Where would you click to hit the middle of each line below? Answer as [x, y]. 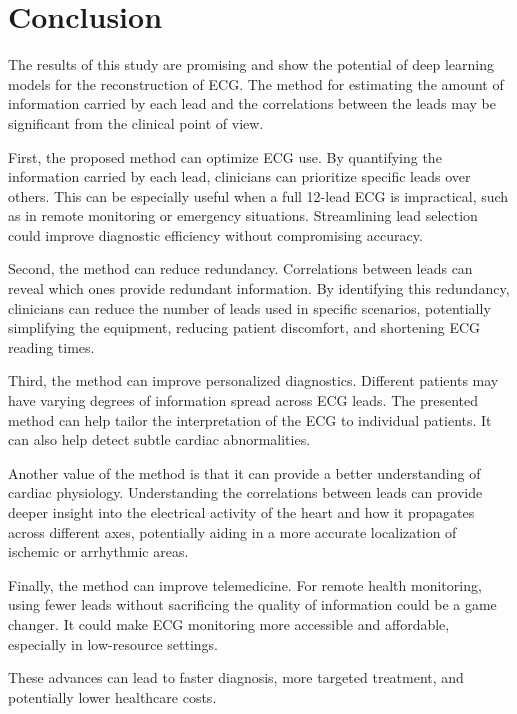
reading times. [51, 346]
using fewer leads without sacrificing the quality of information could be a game [252, 604]
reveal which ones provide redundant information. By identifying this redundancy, [259, 288]
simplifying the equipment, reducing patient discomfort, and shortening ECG [244, 327]
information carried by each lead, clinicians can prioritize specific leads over [239, 176]
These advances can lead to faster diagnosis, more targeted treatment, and [236, 677]
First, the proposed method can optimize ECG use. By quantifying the [225, 156]
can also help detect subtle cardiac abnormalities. [159, 439]
